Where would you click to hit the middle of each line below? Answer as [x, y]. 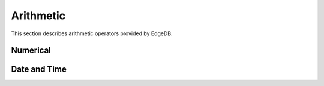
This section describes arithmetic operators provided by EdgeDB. [92, 33]
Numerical [31, 50]
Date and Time [39, 70]
